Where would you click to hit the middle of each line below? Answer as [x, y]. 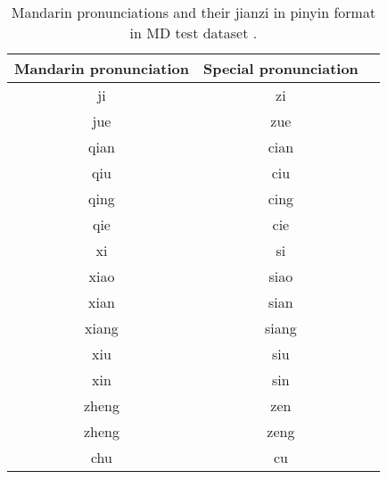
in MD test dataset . [193, 33]
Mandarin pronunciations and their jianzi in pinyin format [193, 12]
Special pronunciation [280, 68]
